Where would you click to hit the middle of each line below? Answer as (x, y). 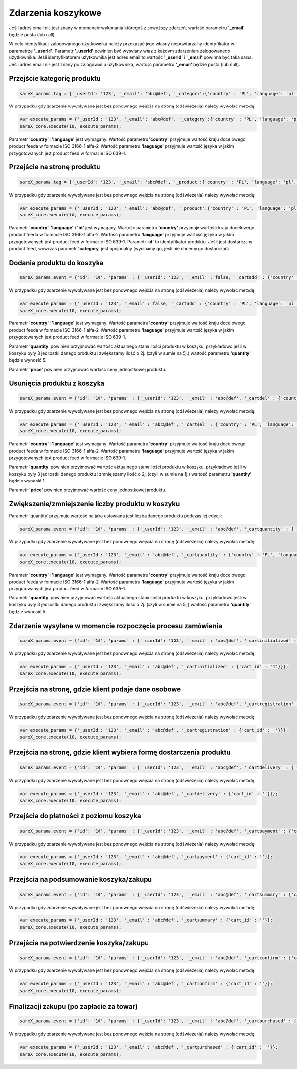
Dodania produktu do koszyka (56, 263)
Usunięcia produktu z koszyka (57, 383)
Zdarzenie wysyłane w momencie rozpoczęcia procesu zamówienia (116, 626)
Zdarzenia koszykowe (55, 13)
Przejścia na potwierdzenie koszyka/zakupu (79, 943)
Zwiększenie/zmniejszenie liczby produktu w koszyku (95, 504)
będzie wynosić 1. (27, 481)
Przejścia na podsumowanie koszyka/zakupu (80, 880)
